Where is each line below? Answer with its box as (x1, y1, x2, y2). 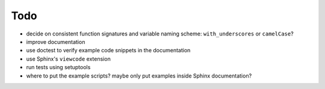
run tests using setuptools (26, 64, 91, 71)
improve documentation (26, 38, 85, 45)
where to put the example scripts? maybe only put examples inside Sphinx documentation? (26, 72, 252, 79)
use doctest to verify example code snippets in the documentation (26, 47, 191, 54)
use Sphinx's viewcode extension (26, 55, 111, 63)
